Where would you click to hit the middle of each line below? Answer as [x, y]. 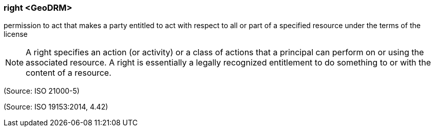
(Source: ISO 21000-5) [42, 91]
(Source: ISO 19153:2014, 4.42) [56, 107]
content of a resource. [69, 73]
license [16, 34]
